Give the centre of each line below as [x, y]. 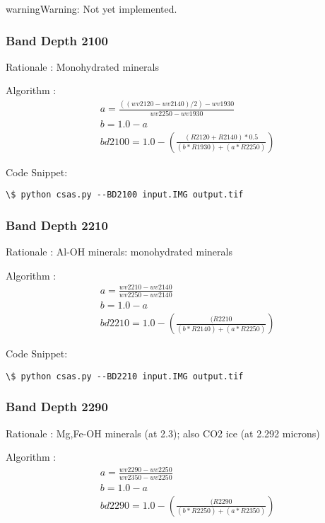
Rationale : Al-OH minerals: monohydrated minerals [119, 252]
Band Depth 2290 [57, 407]
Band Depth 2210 [57, 225]
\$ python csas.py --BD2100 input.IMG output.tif [125, 195]
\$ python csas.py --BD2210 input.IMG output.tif [125, 376]
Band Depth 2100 [57, 40]
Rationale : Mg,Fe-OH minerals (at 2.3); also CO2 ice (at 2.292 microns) [163, 433]
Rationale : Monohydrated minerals [82, 66]
